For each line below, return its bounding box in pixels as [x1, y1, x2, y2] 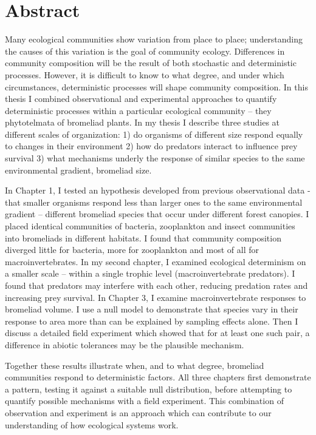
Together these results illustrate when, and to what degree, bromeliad [5, 359, 264, 371]
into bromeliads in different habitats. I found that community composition [5, 231, 281, 244]
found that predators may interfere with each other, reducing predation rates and [5, 279, 308, 291]
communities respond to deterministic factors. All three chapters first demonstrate [5, 371, 311, 383]
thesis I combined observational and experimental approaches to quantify [5, 92, 277, 105]
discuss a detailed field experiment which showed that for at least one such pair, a [5, 326, 310, 339]
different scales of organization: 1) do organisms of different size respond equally [5, 127, 303, 140]
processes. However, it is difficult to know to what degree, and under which [5, 68, 284, 81]
